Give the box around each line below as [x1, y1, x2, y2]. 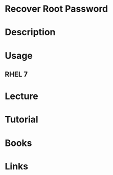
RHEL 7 [5, 70, 28, 79]
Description [5, 27, 56, 38]
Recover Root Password [5, 3, 108, 15]
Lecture [5, 90, 39, 102]
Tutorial [5, 114, 39, 126]
